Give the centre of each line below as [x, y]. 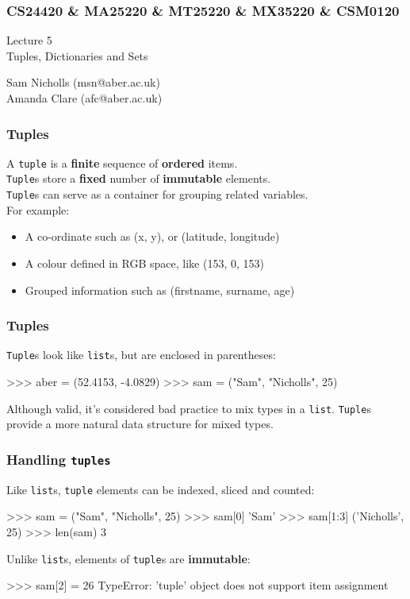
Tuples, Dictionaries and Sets [77, 55]
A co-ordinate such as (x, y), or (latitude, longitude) [152, 236]
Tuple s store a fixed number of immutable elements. [139, 178]
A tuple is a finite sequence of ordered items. [122, 162]
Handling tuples [59, 459]
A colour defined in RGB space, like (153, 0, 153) [144, 263]
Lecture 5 [29, 40]
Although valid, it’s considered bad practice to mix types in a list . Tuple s [189, 408]
